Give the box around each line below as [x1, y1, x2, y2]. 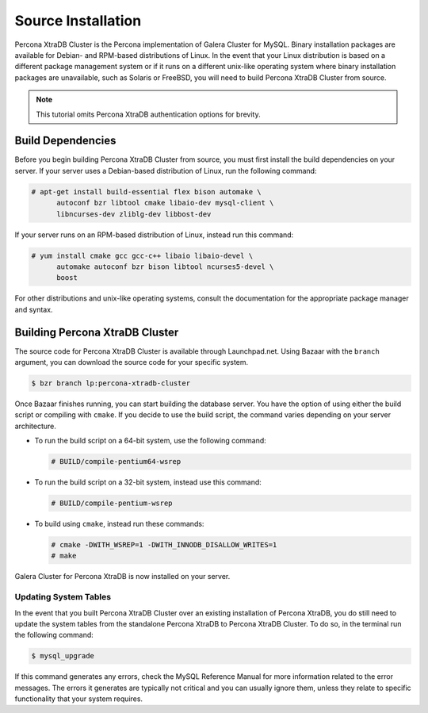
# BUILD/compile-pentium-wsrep [51, 499, 174, 508]
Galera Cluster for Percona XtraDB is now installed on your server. [14, 572, 231, 581]
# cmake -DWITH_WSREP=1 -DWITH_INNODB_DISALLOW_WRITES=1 [51, 540, 277, 550]
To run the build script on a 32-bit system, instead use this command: [34, 477, 262, 487]
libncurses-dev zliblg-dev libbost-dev [56, 209, 212, 218]
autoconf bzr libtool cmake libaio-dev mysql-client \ [56, 198, 274, 208]
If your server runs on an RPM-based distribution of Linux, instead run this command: [14, 230, 294, 240]
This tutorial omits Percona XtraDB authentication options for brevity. [36, 109, 261, 119]
